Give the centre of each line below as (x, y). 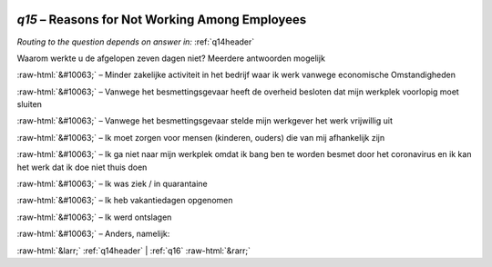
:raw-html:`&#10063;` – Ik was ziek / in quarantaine (113, 184)
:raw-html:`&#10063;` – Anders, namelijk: (93, 234)
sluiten (30, 104)
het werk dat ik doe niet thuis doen (82, 167)
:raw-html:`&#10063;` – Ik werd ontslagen (94, 217)
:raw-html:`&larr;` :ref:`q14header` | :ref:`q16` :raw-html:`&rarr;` (133, 251)
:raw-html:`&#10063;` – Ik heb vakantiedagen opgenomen (125, 201)
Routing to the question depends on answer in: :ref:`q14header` (136, 42)
